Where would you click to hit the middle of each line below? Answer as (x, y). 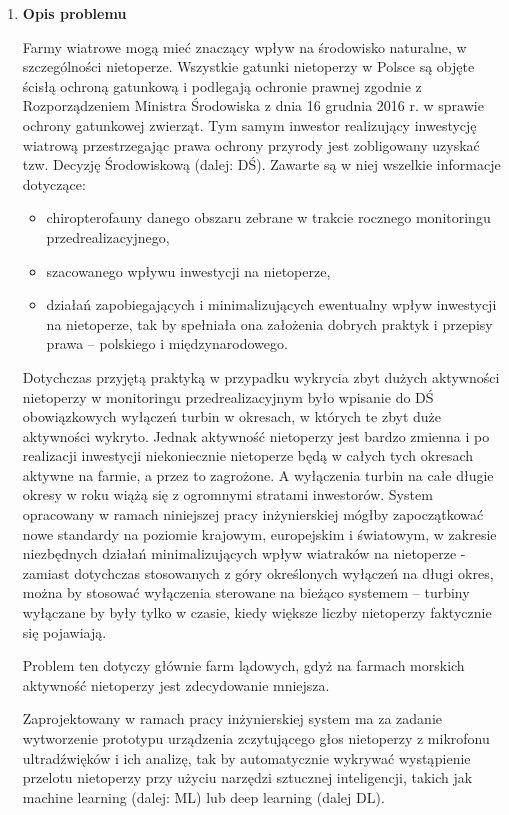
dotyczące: (54, 183)
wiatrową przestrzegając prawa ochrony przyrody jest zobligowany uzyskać (251, 144)
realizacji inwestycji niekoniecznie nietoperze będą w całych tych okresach (247, 455)
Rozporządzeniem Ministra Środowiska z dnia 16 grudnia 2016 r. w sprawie (253, 105)
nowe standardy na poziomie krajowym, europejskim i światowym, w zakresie (259, 533)
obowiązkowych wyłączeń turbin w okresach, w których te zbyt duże (232, 416)
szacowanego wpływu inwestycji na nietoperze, (188, 270)
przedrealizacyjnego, (108, 236)
